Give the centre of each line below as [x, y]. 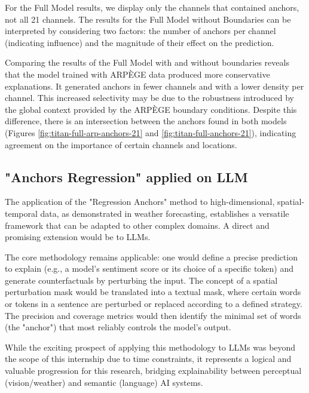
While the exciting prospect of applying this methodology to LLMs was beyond [150, 347]
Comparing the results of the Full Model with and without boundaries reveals [147, 62]
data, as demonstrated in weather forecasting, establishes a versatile [165, 213]
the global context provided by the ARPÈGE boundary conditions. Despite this [151, 109]
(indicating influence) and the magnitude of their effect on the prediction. [140, 42]
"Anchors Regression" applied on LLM [126, 176]
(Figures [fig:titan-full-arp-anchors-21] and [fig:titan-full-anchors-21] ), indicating [151, 132]
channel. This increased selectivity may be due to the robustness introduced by [149, 98]
